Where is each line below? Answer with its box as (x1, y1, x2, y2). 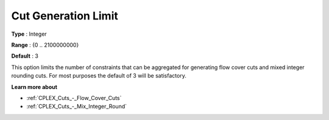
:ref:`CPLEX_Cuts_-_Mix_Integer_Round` (26, 103, 127, 110)
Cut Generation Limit (11, 9, 118, 22)
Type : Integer (11, 30, 47, 38)
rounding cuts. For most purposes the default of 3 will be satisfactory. (11, 72, 187, 79)
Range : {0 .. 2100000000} (11, 41, 79, 48)
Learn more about (11, 83, 58, 90)
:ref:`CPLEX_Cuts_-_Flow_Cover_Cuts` (26, 94, 122, 101)
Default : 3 (11, 52, 39, 60)
